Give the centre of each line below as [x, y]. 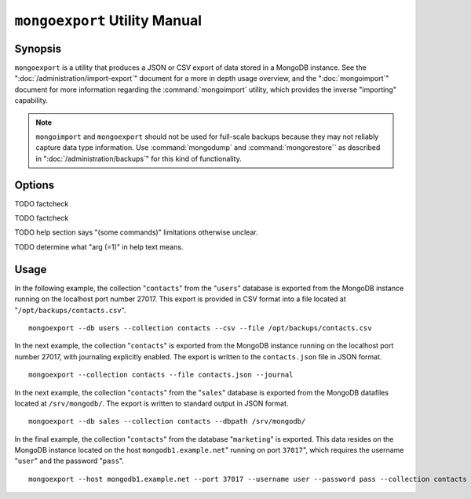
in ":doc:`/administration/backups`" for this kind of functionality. [139, 158]
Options [35, 185]
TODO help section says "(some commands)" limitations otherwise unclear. [136, 232]
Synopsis [38, 48]
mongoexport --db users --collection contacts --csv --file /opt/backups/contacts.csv [200, 328]
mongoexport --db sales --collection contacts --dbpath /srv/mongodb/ [167, 421]
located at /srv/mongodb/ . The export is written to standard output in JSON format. [152, 403]
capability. [31, 100]
